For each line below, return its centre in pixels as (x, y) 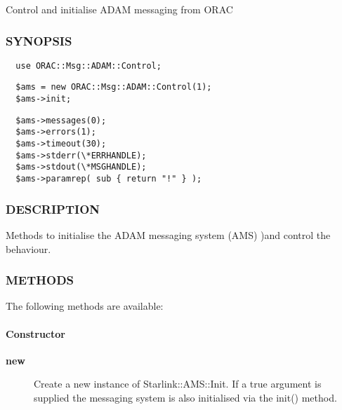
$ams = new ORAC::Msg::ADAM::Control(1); (114, 87)
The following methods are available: (85, 306)
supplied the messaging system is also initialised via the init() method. (185, 397)
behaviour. (28, 248)
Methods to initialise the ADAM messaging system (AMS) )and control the (168, 234)
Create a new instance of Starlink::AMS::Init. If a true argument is (178, 384)
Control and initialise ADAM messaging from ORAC (119, 9)
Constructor (35, 333)
